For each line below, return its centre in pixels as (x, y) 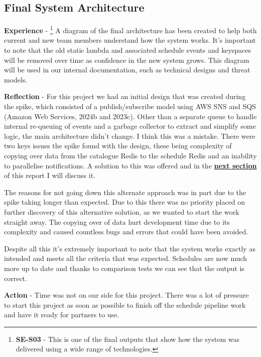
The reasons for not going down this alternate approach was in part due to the (125, 192)
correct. (16, 278)
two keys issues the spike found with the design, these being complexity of (118, 146)
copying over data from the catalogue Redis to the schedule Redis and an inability (130, 155)
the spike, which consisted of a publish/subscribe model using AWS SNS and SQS (130, 106)
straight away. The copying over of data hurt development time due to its (117, 221)
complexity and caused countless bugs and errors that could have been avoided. (126, 232)
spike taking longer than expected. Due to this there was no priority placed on (125, 202)
